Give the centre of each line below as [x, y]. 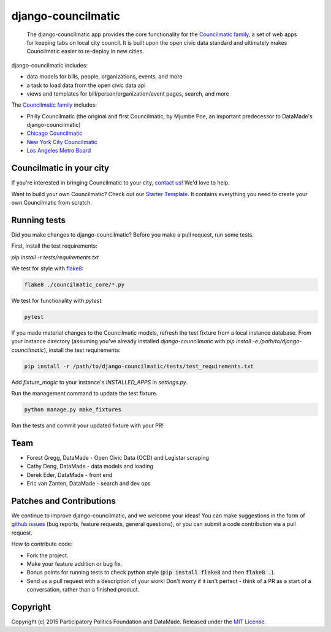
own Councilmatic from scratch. [51, 202]
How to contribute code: [42, 544]
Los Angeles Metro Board [59, 151]
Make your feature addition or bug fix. [74, 563]
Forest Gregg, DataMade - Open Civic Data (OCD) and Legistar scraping [118, 457]
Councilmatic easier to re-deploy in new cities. [85, 51]
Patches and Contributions [64, 501]
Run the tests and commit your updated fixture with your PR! [88, 425]
